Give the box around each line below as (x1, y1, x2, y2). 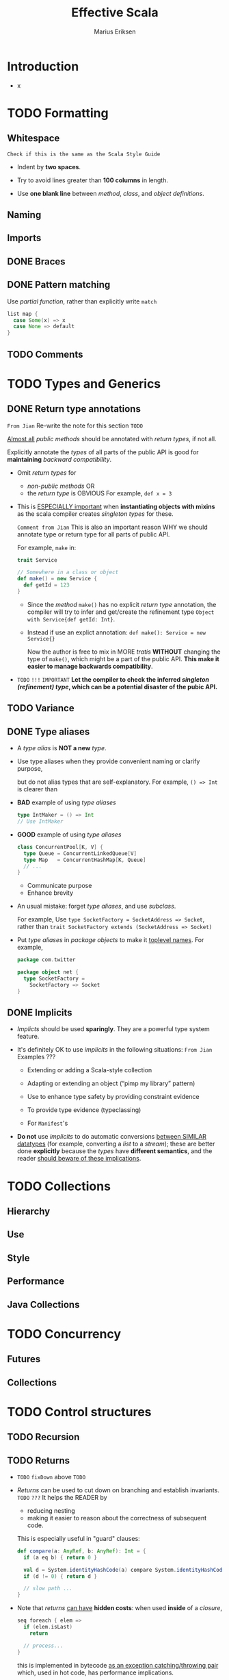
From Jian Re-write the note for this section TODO (7, 421, 144, 430)
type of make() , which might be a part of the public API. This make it (27, 654, 220, 663)
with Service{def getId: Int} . (27, 615, 116, 623)
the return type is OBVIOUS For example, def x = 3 (27, 489, 172, 497)
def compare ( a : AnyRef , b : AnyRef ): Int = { (16, 1547, 146, 1555)
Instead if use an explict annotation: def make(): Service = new (27, 628, 206, 637)
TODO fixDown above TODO (16, 1472, 86, 1481)
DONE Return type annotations (7, 403, 142, 415)
